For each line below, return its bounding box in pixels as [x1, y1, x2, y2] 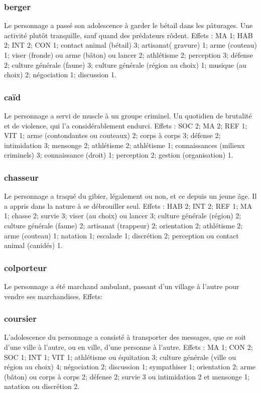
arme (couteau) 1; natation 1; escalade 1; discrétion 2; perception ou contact [4, 230, 239, 240]
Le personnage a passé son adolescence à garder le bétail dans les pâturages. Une [4, 20, 253, 31]
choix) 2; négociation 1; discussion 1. [4, 69, 116, 80]
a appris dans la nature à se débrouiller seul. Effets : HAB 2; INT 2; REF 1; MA [4, 200, 252, 211]
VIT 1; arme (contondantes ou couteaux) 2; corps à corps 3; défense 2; [4, 130, 221, 141]
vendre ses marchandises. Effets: [4, 291, 102, 301]
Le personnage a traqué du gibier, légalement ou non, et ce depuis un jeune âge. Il [4, 191, 257, 201]
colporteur [4, 261, 47, 274]
